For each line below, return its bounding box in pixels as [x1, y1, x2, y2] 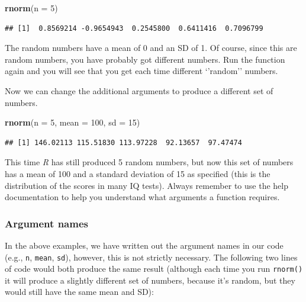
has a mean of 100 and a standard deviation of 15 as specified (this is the [5, 167, 270, 179]
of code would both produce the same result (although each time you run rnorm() [5, 262, 303, 275]
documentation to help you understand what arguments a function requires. [5, 191, 280, 203]
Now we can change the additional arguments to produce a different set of [5, 84, 273, 97]
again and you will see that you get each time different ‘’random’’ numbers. [5, 65, 278, 77]
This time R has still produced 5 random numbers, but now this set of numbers [5, 156, 294, 168]
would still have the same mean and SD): [5, 285, 154, 298]
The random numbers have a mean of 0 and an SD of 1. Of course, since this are [5, 41, 297, 54]
